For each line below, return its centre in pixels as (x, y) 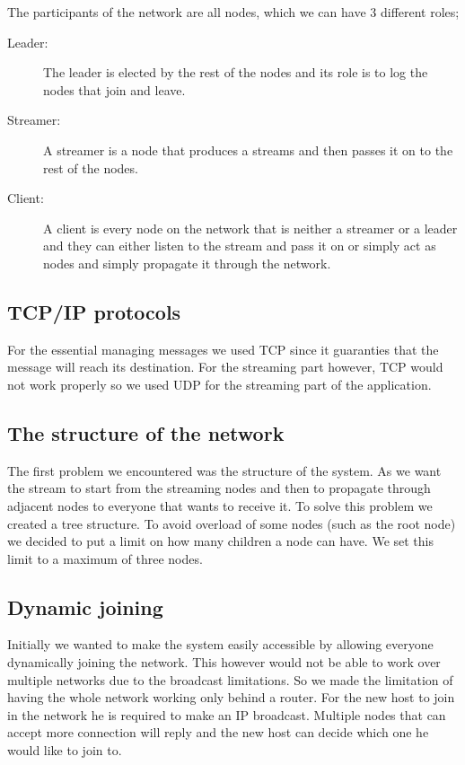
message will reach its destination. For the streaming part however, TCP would (225, 367)
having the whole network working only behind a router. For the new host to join (231, 697)
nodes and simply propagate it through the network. (187, 263)
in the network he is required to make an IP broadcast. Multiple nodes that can (227, 714)
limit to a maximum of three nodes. (105, 558)
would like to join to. (65, 750)
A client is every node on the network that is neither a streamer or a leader (250, 228)
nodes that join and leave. (114, 89)
